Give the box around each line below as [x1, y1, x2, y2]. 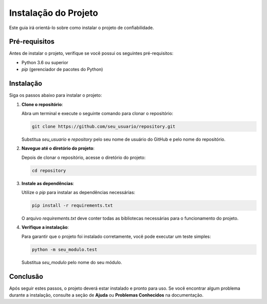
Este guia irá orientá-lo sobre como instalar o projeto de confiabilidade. [9, 25, 154, 31]
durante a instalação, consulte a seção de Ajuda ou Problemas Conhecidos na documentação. [9, 292, 204, 298]
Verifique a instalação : [21, 225, 69, 230]
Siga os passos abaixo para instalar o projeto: [9, 92, 102, 98]
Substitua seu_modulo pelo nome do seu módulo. [21, 259, 122, 265]
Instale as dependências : [21, 180, 74, 186]
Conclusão [9, 272, 44, 281]
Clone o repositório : [21, 101, 63, 107]
